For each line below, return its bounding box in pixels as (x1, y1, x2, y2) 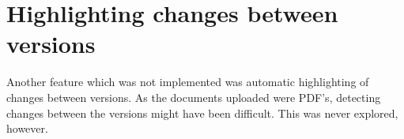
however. (6, 120, 48, 137)
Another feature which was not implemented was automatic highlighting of (6, 73, 369, 90)
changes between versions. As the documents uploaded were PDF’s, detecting (6, 88, 381, 105)
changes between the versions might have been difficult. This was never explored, (6, 104, 398, 121)
